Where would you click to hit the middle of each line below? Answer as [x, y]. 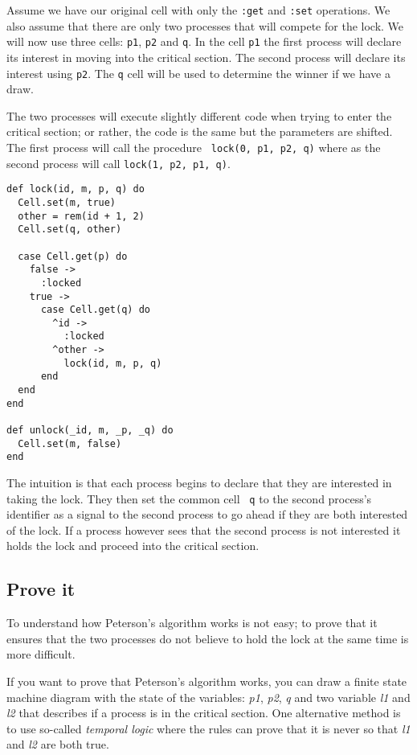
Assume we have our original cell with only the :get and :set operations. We [198, 10]
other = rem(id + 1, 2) [81, 216]
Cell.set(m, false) [70, 443]
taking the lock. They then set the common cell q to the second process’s [189, 498]
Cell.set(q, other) [70, 230]
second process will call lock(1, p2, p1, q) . [119, 163]
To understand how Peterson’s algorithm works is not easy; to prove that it [192, 623]
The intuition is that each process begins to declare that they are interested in [199, 483]
